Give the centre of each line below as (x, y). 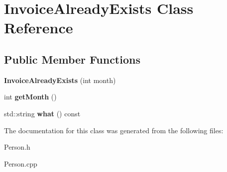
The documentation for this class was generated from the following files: (114, 130)
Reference (39, 28)
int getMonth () (30, 97)
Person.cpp (21, 163)
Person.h (17, 147)
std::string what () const (42, 113)
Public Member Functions (72, 59)
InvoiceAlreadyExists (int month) (60, 80)
